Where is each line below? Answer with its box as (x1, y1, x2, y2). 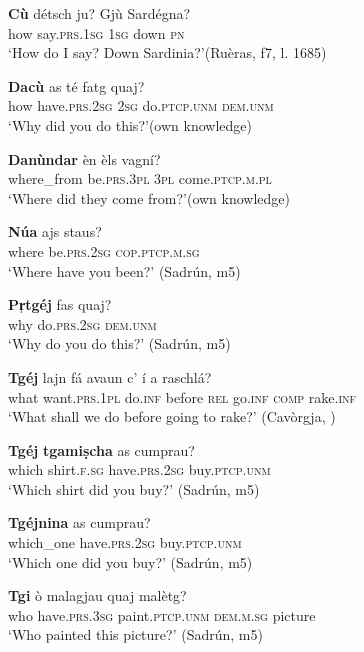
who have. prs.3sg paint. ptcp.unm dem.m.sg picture (8, 604, 316, 625)
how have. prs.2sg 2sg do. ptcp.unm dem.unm (8, 95, 274, 116)
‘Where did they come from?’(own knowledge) (8, 187, 291, 208)
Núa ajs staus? (8, 221, 102, 242)
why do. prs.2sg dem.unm (8, 313, 157, 334)
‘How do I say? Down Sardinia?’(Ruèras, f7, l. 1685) (8, 42, 327, 63)
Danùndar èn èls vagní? (8, 148, 161, 169)
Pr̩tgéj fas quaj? (8, 294, 112, 315)
